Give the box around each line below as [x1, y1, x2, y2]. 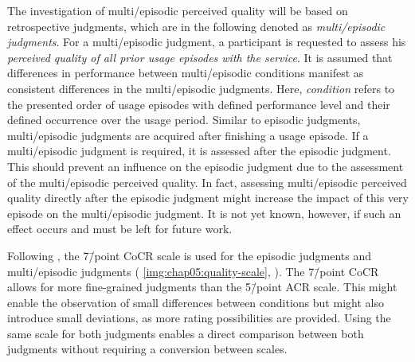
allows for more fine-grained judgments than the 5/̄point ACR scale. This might [7, 278, 397, 295]
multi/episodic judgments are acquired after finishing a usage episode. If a [7, 127, 369, 143]
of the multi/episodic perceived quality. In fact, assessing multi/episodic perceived [7, 173, 407, 190]
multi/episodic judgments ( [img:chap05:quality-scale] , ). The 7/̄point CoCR [7, 263, 379, 279]
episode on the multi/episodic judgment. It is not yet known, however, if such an [7, 204, 401, 221]
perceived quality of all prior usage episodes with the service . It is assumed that [7, 49, 393, 65]
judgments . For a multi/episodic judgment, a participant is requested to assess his [7, 33, 406, 50]
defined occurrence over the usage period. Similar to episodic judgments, [7, 111, 361, 128]
